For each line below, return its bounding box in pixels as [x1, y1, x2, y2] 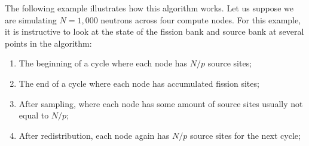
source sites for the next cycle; [189, 129, 301, 141]
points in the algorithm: [5, 36, 92, 49]
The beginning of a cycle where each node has [19, 57, 188, 69]
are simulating [5, 13, 57, 26]
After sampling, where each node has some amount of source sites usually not [19, 97, 303, 109]
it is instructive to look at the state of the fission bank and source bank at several [5, 25, 304, 38]
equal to [19, 109, 49, 121]
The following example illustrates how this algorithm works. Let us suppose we [5, 2, 294, 14]
